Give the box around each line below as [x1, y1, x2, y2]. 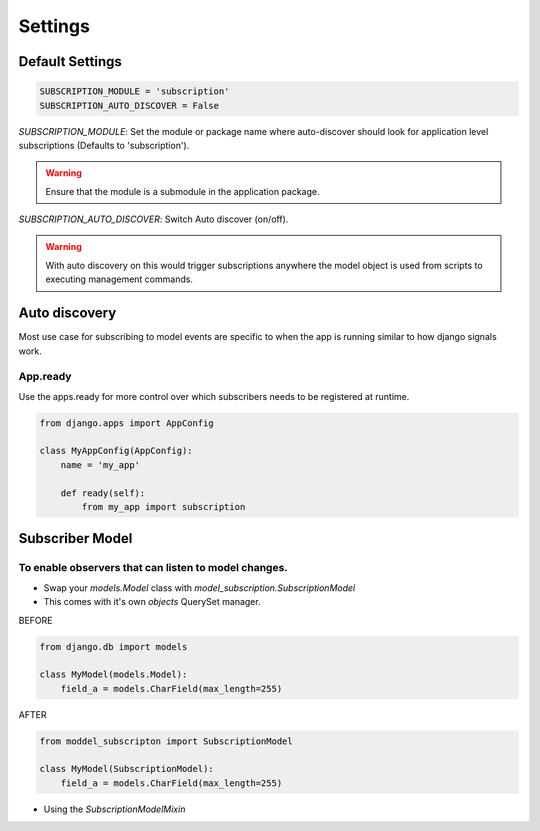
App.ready [18, 370, 72, 384]
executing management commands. [45, 273, 194, 285]
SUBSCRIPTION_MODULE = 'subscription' [39, 86, 230, 97]
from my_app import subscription [81, 501, 246, 513]
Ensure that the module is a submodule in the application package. [45, 185, 320, 197]
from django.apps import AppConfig [39, 417, 214, 429]
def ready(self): [60, 487, 146, 499]
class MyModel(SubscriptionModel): [39, 763, 214, 775]
